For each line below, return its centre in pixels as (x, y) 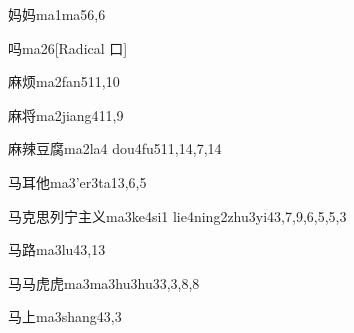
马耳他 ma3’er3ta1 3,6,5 (77, 181)
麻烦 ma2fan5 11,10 (64, 81)
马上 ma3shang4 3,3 (65, 316)
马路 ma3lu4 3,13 (57, 249)
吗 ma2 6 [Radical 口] (68, 47)
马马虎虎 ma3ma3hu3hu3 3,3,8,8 (104, 282)
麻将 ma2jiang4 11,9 (66, 114)
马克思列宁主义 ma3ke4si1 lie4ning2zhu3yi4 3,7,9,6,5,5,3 (177, 215)
